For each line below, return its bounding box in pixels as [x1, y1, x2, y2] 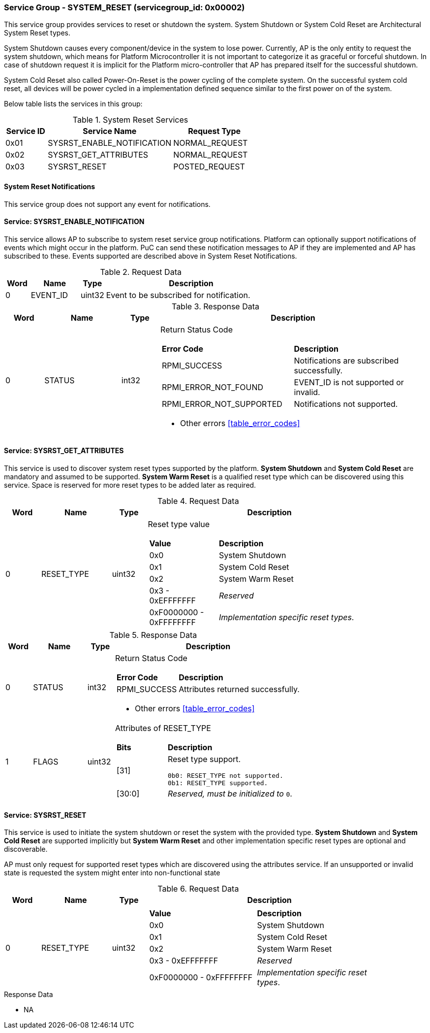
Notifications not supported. [294, 399, 398, 409]
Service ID [6, 126, 45, 136]
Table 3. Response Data [171, 301, 260, 311]
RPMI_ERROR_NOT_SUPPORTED [162, 399, 282, 409]
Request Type [188, 126, 241, 136]
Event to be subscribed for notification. [106, 290, 250, 300]
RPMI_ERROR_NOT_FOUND [162, 382, 263, 392]
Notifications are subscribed [294, 355, 399, 366]
